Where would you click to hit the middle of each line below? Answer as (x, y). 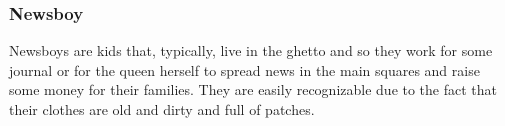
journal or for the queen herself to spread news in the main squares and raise (244, 69)
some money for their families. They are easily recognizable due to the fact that (253, 89)
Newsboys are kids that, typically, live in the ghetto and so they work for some (251, 50)
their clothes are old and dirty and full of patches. (162, 109)
